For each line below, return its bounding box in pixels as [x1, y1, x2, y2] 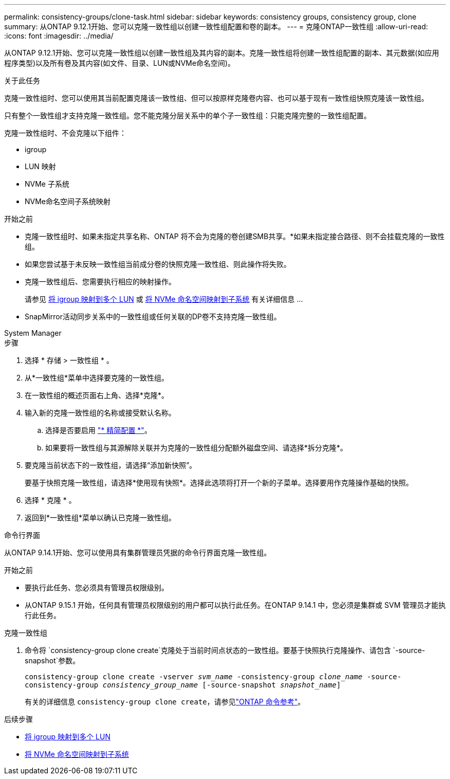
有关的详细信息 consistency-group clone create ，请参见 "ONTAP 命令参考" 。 [25, 697, 305, 706]
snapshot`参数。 [25, 656, 80, 665]
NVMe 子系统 [25, 179, 69, 188]
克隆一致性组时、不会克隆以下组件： [4, 129, 126, 137]
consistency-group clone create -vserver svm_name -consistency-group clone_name [25, 673, 363, 681]
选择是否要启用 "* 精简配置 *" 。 [45, 426, 152, 434]
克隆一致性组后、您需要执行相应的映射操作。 [25, 277, 176, 286]
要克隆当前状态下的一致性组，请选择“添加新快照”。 [25, 461, 197, 469]
